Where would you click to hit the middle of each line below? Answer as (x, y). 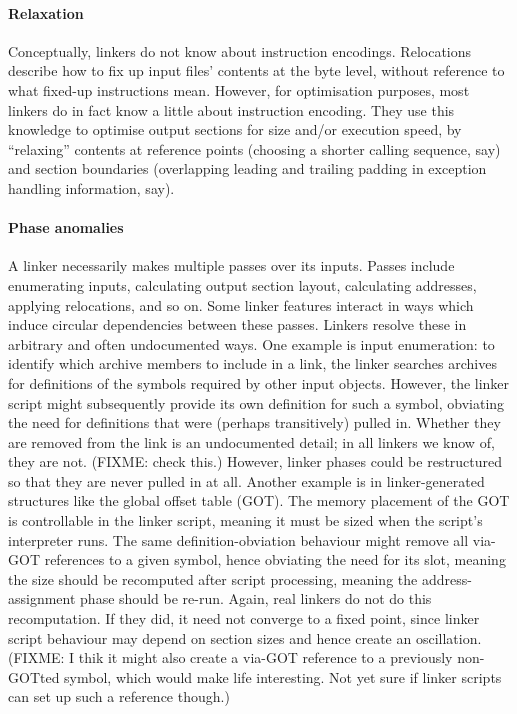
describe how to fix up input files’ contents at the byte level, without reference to (256, 70)
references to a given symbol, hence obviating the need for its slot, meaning (275, 559)
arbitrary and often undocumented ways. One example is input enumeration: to (251, 343)
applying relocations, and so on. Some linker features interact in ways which (241, 304)
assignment (42, 598)
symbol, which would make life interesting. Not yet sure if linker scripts (283, 676)
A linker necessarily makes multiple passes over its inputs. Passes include (231, 265)
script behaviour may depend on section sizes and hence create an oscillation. (245, 637)
